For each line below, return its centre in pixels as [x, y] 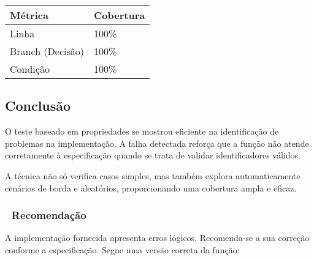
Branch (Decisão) [47, 51]
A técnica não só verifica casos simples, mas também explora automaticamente [153, 175]
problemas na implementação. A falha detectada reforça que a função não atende [157, 143]
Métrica [29, 15]
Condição [30, 69]
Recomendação [49, 215]
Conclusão [38, 106]
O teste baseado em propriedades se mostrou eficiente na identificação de [142, 131]
